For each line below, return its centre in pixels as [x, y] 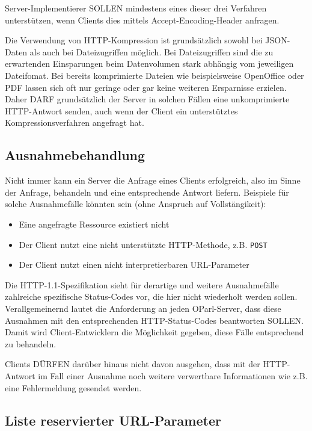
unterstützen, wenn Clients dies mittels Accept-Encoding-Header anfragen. [142, 20]
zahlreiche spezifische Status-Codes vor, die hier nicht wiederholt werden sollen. [151, 296]
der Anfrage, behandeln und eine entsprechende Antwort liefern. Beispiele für [147, 192]
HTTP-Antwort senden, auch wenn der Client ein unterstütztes [121, 110]
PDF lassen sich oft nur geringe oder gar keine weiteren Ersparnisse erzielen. [146, 87]
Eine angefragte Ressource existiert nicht [94, 224]
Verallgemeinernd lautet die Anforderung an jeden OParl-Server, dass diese [143, 308]
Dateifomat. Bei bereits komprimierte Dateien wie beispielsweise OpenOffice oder [154, 75]
